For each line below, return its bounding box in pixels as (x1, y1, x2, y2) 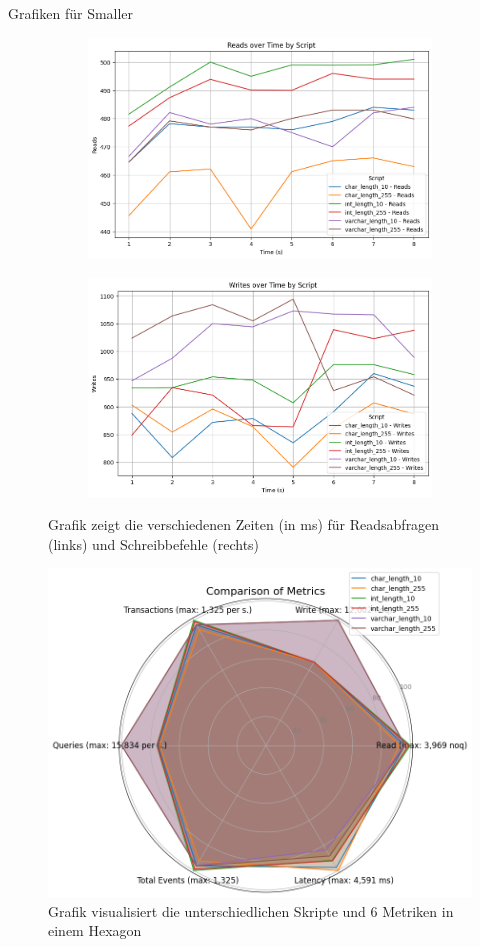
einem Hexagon (48, 920, 142, 941)
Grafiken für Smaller (8, 3, 134, 23)
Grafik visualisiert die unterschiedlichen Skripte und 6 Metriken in (48, 900, 454, 921)
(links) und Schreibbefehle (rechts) (48, 533, 260, 554)
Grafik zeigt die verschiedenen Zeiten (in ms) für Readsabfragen (48, 514, 440, 535)
